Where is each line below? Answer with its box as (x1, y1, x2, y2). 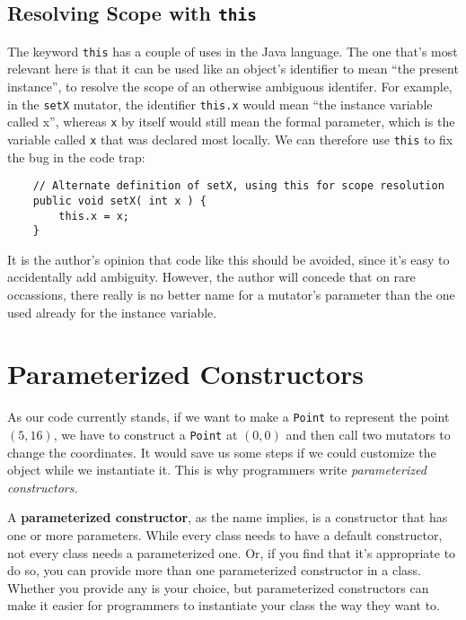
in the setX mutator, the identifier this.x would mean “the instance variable (7, 94, 433, 113)
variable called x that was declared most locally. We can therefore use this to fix (7, 129, 453, 148)
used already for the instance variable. (7, 302, 217, 321)
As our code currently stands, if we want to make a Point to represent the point (7, 407, 450, 426)
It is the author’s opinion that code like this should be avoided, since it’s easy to (7, 249, 450, 268)
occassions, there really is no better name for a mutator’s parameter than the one (7, 285, 455, 303)
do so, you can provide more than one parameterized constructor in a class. (7, 561, 421, 580)
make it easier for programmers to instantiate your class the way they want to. (7, 596, 441, 615)
